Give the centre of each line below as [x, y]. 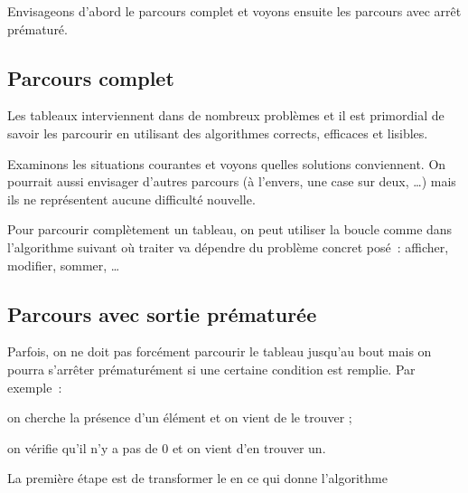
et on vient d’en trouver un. [249, 447]
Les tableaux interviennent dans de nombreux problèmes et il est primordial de [226, 115]
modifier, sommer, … [64, 265]
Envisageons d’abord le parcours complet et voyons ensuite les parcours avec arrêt [234, 11]
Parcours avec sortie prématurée [162, 313]
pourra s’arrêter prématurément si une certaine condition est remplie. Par [211, 369]
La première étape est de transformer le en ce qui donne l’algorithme [197, 478]
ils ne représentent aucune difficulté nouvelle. [131, 199]
